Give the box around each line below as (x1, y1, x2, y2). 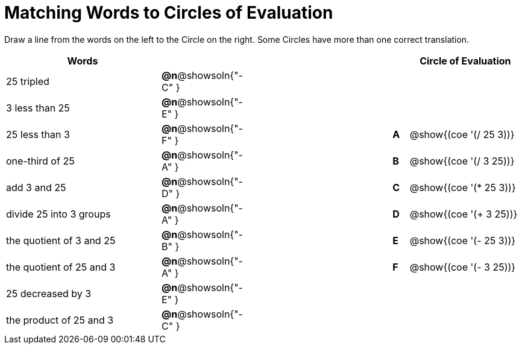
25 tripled (6, 75, 49, 87)
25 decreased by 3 (6, 287, 92, 300)
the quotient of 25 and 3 (6, 260, 116, 273)
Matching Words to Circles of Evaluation (4, 2, 333, 23)
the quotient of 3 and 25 (6, 234, 116, 247)
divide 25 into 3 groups (6, 207, 111, 220)
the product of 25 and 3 (6, 313, 114, 326)
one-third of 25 (6, 154, 75, 167)
